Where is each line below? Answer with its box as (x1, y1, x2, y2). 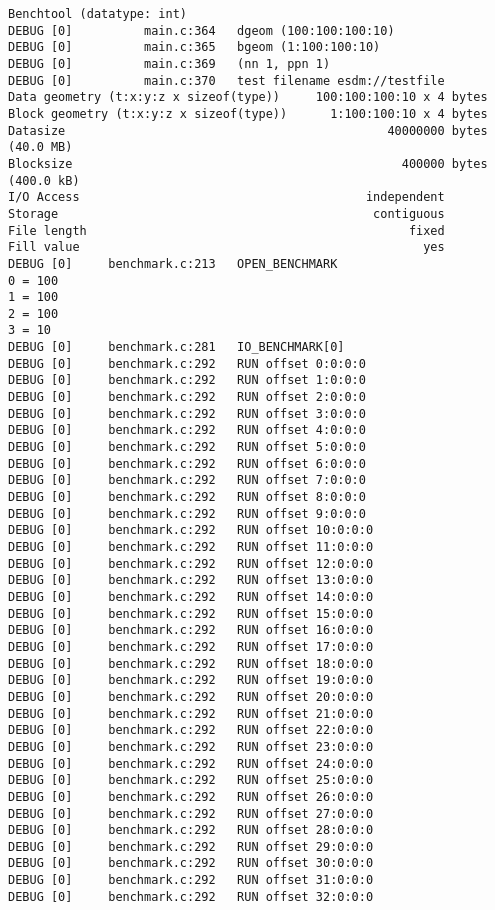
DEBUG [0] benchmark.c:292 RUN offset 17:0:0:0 (8, 639, 374, 654)
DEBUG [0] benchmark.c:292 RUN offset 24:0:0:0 (8, 756, 374, 771)
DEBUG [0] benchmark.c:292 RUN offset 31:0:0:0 (8, 873, 374, 888)
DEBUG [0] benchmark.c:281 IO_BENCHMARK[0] (8, 340, 345, 355)
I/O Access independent (8, 190, 445, 205)
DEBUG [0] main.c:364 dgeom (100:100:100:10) (8, 23, 395, 38)
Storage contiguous (8, 206, 445, 221)
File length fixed (8, 223, 445, 238)
